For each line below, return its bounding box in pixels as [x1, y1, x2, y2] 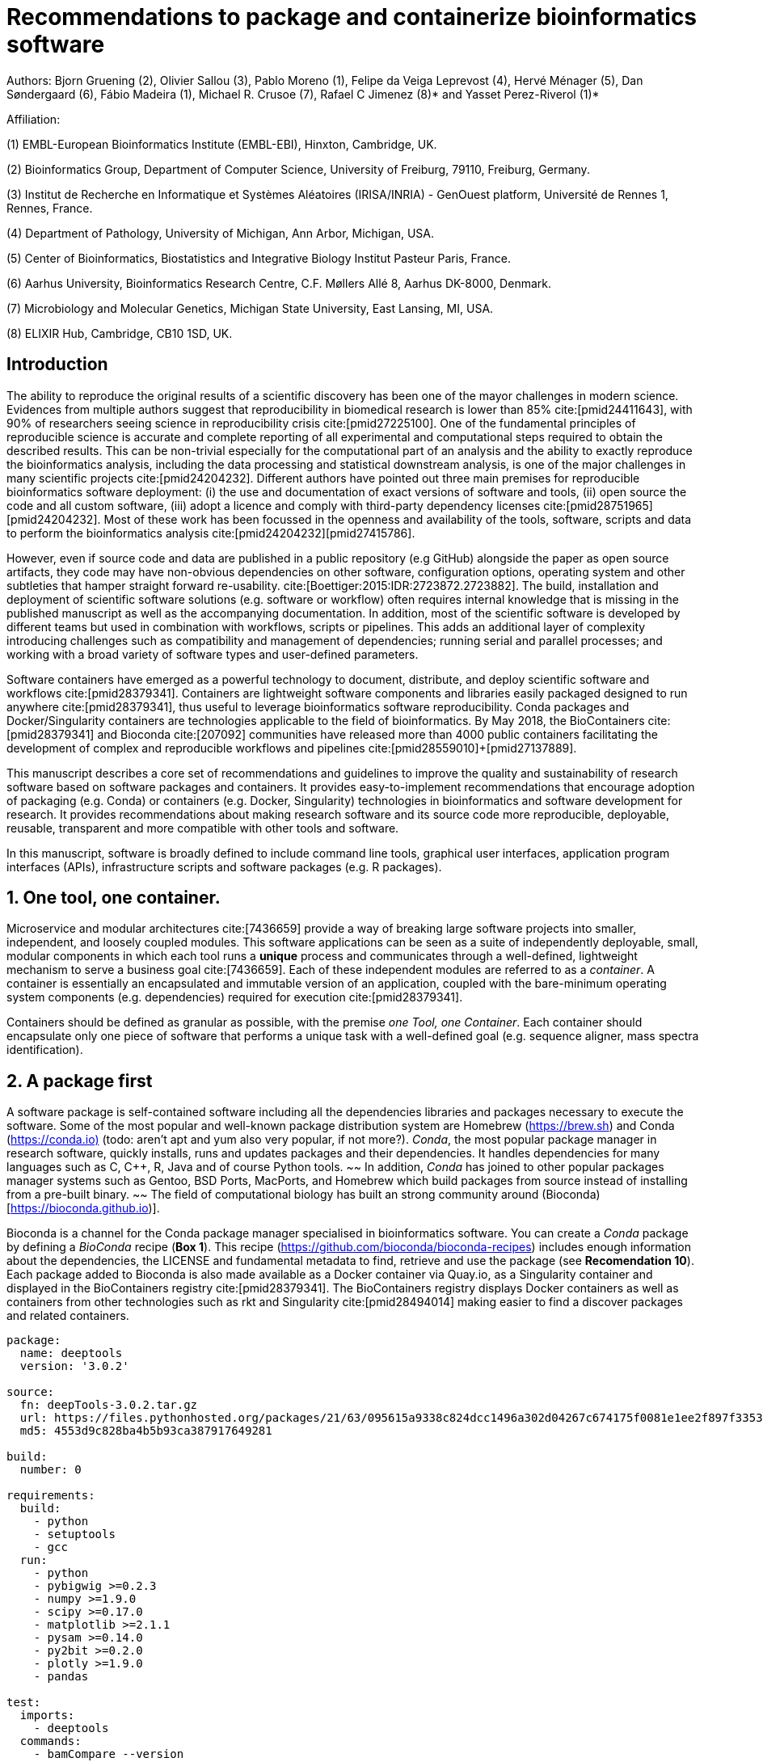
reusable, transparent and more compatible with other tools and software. [6, 820, 399, 835]
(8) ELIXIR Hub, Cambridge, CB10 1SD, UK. [6, 326, 233, 340]
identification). [6, 1043, 83, 1057]
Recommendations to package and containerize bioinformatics [6, 3, 698, 31]
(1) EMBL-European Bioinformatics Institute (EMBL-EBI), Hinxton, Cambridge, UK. [6, 137, 437, 151]
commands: [19, 1735, 82, 1748]
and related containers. [6, 1309, 129, 1323]
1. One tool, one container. [6, 887, 221, 908]
